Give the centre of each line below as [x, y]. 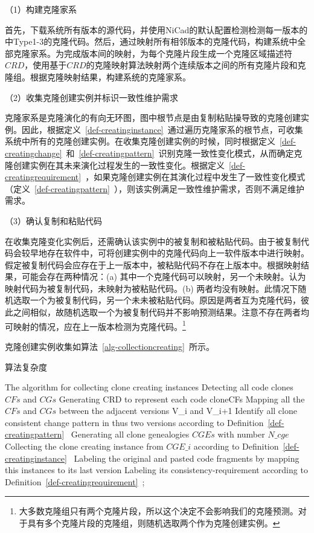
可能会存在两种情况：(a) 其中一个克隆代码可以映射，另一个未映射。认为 [164, 276]
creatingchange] [34, 153]
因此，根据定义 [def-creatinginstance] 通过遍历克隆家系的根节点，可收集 [162, 129]
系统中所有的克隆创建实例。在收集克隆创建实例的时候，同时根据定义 [140, 141]
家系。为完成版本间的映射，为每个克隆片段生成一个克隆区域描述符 [161, 53]
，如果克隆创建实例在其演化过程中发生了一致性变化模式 [195, 177]
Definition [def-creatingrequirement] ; [75, 481]
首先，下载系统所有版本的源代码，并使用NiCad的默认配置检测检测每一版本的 [156, 29]
